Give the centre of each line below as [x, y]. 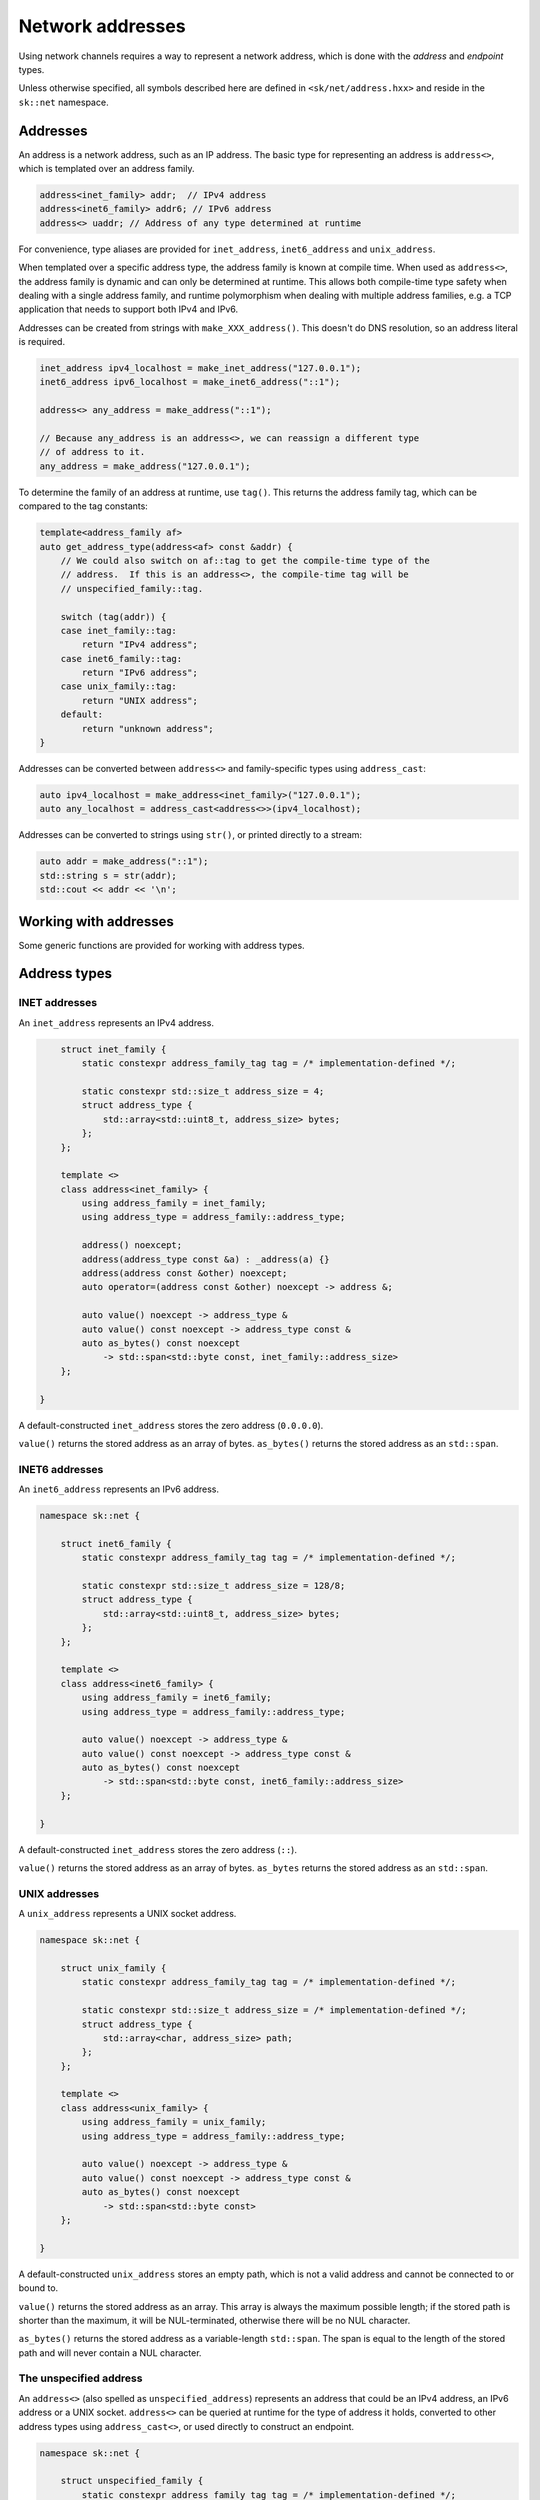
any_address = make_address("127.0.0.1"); [145, 466]
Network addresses [102, 26]
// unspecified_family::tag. [132, 588]
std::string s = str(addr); [108, 875]
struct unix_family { [113, 1968]
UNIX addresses [59, 1893]
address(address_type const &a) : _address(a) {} [205, 1259]
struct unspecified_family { [132, 2481]
